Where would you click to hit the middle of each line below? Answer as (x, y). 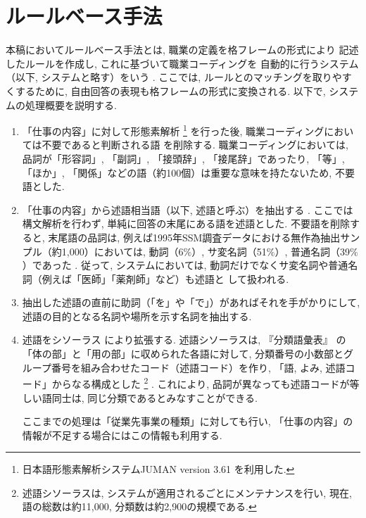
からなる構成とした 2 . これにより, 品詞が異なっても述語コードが (201, 383)
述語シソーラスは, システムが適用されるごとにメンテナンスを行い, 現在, (187, 492)
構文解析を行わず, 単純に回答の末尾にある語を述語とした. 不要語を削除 (186, 223)
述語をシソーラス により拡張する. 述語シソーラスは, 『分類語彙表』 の (184, 340)
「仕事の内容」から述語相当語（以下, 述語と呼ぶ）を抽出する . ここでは (188, 209)
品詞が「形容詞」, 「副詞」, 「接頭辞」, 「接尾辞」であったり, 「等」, (183, 158)
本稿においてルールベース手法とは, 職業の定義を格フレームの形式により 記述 (182, 50)
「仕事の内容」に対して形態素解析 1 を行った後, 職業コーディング (173, 130)
